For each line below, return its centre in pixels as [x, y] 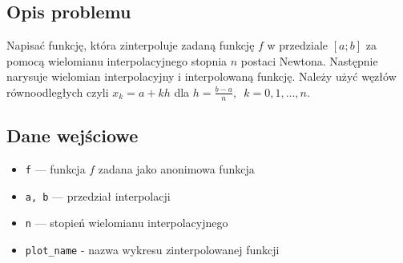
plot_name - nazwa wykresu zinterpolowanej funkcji [152, 249]
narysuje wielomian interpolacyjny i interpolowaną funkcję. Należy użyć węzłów [201, 76]
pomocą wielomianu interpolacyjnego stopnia [117, 60]
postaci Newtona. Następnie [309, 60]
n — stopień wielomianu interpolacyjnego [127, 223]
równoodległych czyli [58, 92]
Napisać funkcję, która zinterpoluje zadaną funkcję [131, 45]
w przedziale [298, 45]
